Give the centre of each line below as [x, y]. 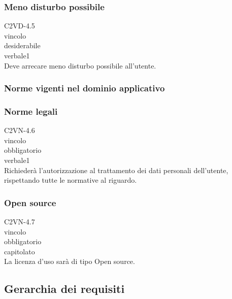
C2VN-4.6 [20, 130]
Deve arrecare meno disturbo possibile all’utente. [80, 65]
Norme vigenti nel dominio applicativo [85, 88]
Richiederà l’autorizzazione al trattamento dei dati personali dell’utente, [116, 170]
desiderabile [22, 45]
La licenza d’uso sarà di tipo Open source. [70, 261]
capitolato [20, 251]
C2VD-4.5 [20, 26]
